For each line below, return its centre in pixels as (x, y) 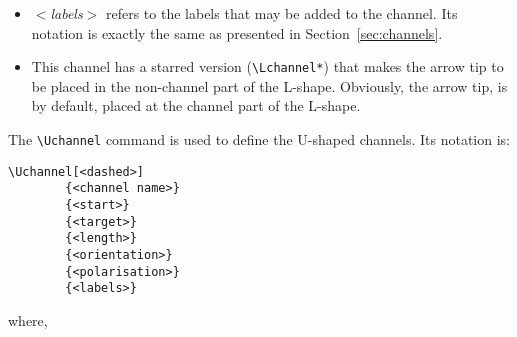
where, (28, 319)
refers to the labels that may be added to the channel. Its (281, 13)
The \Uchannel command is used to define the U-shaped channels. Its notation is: (259, 139)
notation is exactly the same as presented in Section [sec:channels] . (237, 32)
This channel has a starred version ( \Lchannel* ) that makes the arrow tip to (267, 66)
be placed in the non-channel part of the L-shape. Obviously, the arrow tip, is (269, 85)
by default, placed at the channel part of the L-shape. (196, 105)
